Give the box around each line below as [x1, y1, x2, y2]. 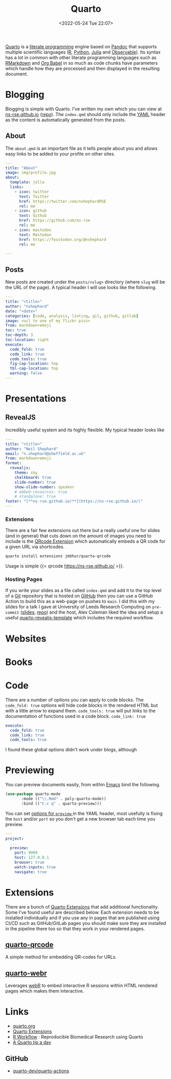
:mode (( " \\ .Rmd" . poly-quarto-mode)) [21, 797, 106, 802]
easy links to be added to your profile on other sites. [5, 150, 115, 157]
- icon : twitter [14, 189, 50, 194]
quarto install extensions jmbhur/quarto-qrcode [5, 554, 111, 559]
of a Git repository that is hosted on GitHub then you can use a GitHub [5, 593, 153, 599]
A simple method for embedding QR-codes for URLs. [5, 954, 117, 960]
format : [5, 461, 22, 466]
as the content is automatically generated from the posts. [5, 117, 126, 123]
